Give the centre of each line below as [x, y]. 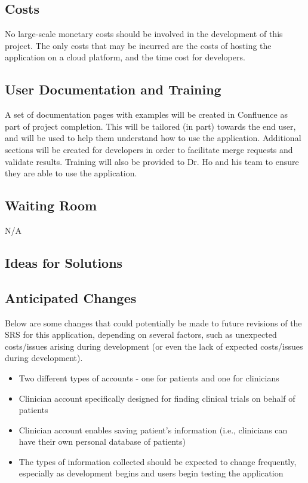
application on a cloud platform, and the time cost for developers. [125, 57]
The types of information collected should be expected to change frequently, [158, 461]
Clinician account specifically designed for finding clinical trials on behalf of [157, 398]
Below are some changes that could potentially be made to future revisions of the [153, 322]
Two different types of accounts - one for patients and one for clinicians [149, 377]
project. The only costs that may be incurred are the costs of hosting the [138, 45]
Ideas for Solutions [64, 262]
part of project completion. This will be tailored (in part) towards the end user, [150, 126]
